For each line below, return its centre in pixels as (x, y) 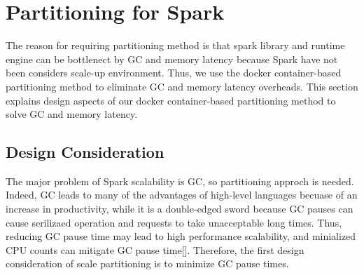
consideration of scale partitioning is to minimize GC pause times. (147, 263)
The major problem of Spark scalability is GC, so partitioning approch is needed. (180, 181)
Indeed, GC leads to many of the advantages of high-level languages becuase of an (182, 195)
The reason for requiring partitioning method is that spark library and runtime (175, 45)
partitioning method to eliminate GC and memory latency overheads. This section (182, 86)
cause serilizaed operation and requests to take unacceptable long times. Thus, (174, 222)
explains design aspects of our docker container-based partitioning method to (171, 100)
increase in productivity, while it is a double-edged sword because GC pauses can (180, 209)
